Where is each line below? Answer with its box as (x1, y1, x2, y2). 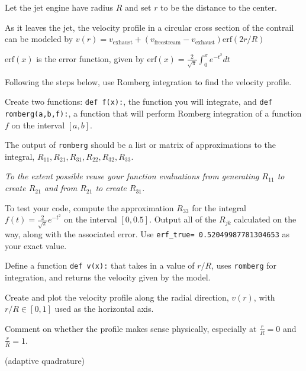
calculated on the (234, 213, 297, 225)
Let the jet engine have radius (5, 1, 114, 13)
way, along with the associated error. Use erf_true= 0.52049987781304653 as (5, 228, 290, 240)
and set (125, 1, 152, 13)
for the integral (192, 201, 247, 214)
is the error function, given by (36, 52, 144, 64)
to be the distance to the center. (160, 1, 277, 13)
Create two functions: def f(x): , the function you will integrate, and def (5, 95, 273, 108)
